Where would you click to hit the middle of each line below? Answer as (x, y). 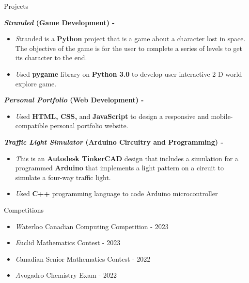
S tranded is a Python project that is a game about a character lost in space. (130, 39)
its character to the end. (51, 58)
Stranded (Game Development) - (59, 22)
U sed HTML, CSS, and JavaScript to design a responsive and (112, 116)
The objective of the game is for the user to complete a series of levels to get (129, 48)
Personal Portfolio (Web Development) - (74, 100)
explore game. (36, 83)
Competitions (24, 209)
